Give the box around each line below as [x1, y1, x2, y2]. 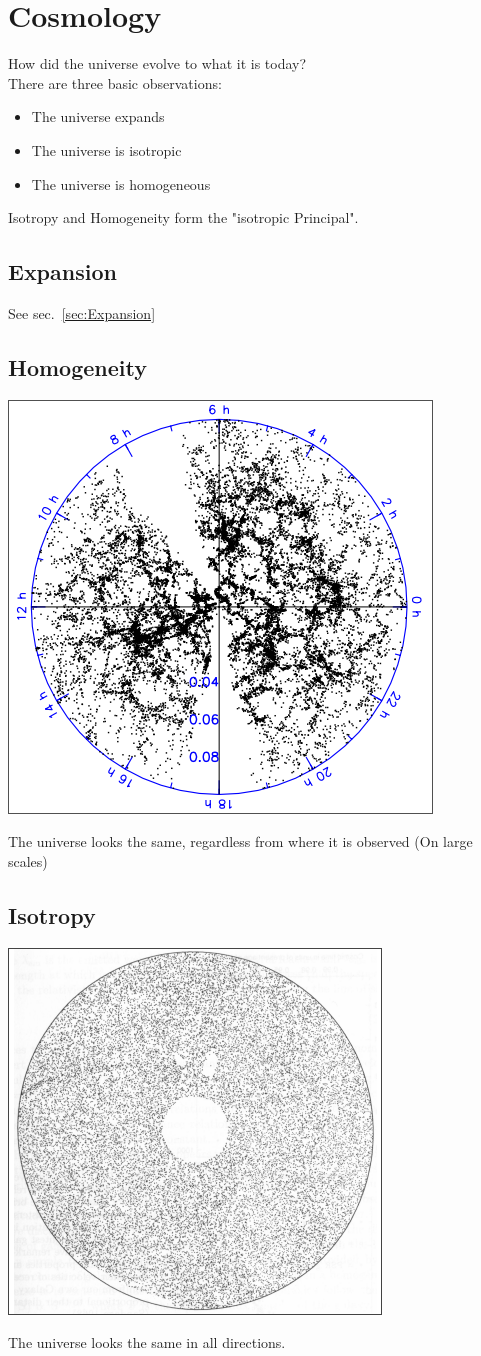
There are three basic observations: [8, 72, 222, 93]
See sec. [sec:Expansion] [8, 302, 156, 323]
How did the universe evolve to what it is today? [8, 53, 307, 74]
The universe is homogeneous [31, 173, 211, 194]
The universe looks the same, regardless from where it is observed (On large [8, 831, 473, 852]
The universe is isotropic [31, 139, 182, 160]
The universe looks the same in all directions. [8, 1332, 286, 1353]
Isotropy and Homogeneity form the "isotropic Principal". [8, 207, 359, 228]
